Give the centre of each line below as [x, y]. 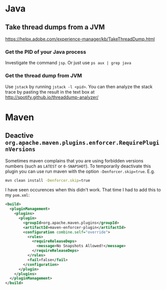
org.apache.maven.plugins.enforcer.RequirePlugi [82, 143]
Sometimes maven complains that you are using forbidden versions [74, 160]
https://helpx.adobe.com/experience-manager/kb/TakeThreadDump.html [80, 39]
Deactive [19, 136]
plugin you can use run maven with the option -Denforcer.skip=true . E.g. [80, 171]
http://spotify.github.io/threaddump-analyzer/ [52, 97]
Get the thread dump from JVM [44, 76]
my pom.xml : [17, 195]
